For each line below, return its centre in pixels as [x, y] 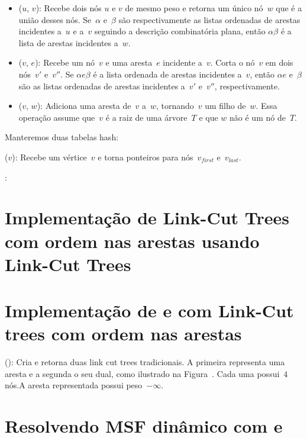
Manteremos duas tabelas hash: [62, 137]
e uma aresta [129, 62]
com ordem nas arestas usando [132, 241]
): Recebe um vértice [49, 157]
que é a [289, 8]
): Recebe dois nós [69, 8]
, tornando [175, 106]
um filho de [225, 106]
